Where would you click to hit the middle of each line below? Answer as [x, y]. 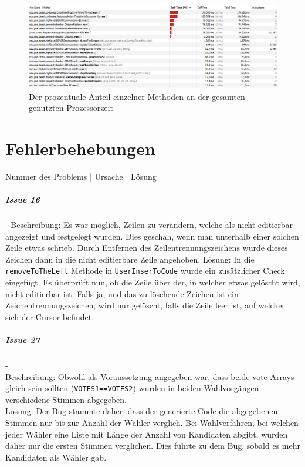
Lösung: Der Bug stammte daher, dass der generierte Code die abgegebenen [142, 411]
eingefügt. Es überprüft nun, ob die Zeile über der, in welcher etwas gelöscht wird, [153, 282]
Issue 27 [23, 340]
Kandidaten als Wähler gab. [56, 457]
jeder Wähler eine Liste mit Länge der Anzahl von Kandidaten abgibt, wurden [147, 434]
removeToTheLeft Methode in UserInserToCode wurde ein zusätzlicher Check [145, 271]
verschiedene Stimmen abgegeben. [66, 399]
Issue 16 [23, 199]
